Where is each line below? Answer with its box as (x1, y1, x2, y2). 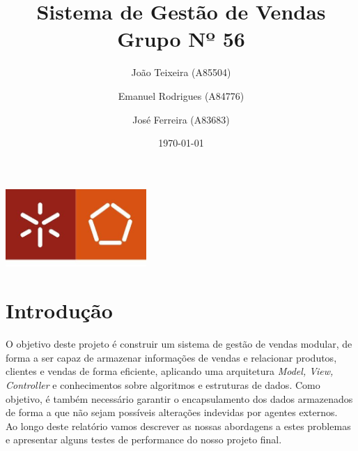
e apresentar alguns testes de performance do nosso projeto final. (6, 432, 282, 447)
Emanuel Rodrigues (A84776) (118, 88, 244, 103)
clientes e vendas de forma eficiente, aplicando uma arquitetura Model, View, (6, 364, 334, 378)
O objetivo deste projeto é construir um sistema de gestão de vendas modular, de (6, 337, 352, 351)
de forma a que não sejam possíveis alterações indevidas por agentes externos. (6, 405, 338, 420)
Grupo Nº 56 (117, 24, 245, 53)
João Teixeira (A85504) (131, 65, 231, 80)
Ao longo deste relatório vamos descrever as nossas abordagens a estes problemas (6, 418, 351, 433)
